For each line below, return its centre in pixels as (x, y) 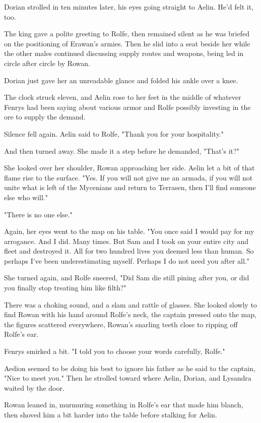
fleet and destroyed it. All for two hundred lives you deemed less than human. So (129, 251)
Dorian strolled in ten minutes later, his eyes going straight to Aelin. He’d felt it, (129, 7)
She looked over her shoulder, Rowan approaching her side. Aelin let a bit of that (129, 168)
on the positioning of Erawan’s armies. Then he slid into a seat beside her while (127, 43)
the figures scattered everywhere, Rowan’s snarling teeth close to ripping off (121, 324)
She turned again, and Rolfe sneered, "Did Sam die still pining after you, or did (127, 278)
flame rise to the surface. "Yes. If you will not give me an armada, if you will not (128, 177)
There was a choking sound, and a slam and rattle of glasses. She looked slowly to (130, 304)
